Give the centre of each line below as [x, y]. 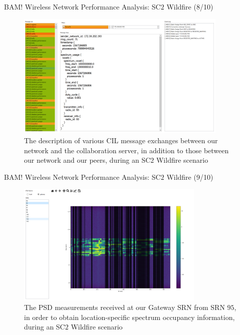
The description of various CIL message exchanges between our [121, 140]
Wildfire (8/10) [190, 7]
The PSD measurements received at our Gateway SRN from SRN [125, 307]
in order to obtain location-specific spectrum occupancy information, [130, 317]
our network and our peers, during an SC [87, 160]
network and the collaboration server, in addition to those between [127, 150]
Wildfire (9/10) [190, 177]
